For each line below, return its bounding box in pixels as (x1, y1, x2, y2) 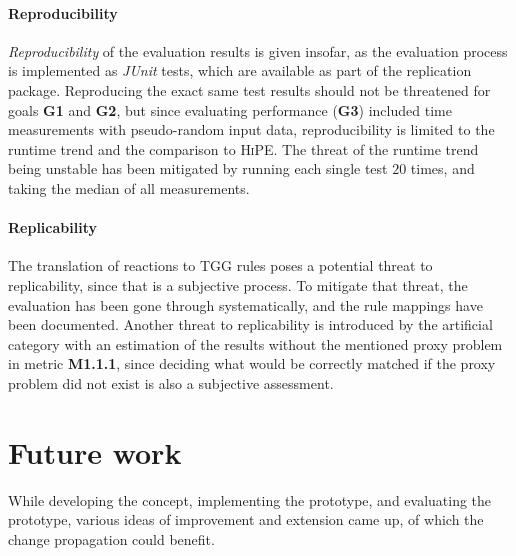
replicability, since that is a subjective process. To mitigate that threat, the (8, 274, 468, 295)
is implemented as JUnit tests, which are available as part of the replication (8, 60, 472, 81)
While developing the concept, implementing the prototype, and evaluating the (8, 489, 492, 510)
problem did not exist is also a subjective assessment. (8, 372, 334, 393)
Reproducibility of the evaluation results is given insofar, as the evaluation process (8, 40, 508, 61)
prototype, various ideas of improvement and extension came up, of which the (8, 509, 484, 530)
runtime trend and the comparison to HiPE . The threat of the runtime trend (8, 138, 479, 159)
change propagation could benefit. (8, 528, 215, 549)
